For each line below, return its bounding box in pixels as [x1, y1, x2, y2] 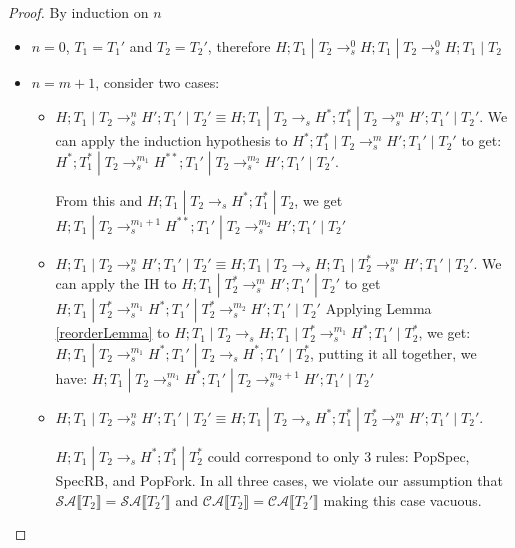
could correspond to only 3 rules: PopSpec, [207, 445, 470, 466]
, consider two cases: [95, 71, 220, 92]
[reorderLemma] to [55, 322, 170, 343]
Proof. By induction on [8, 2, 149, 22]
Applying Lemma [325, 298, 432, 319]
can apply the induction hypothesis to [55, 130, 288, 151]
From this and [55, 189, 143, 210]
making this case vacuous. [323, 489, 482, 510]
